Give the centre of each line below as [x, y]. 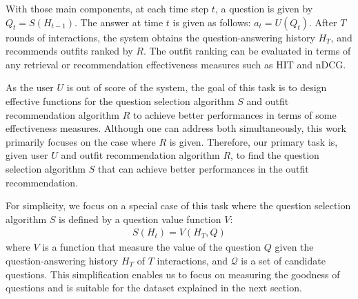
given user [27, 155]
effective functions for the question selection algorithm [120, 100]
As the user [30, 87]
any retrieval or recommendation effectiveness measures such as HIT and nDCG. [176, 64]
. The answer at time [119, 22]
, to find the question [275, 155]
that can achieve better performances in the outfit [203, 168]
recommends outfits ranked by [69, 51]
